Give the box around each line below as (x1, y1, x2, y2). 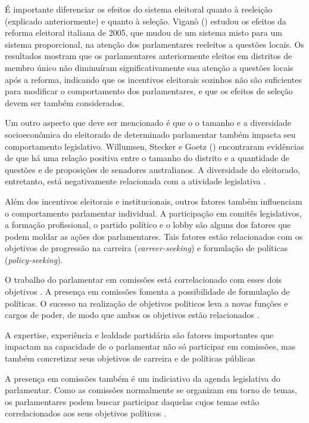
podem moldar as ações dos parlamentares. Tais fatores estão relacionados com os (5, 230, 303, 242)
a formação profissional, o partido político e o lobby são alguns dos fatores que (5, 218, 291, 231)
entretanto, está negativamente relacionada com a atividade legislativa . (5, 175, 266, 187)
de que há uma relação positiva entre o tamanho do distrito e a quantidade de (5, 152, 289, 164)
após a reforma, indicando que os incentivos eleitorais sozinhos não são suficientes (5, 73, 302, 85)
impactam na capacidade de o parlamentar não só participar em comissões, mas (5, 340, 296, 353)
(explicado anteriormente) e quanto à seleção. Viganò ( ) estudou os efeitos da (5, 14, 286, 27)
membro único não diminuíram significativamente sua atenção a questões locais (5, 61, 294, 73)
